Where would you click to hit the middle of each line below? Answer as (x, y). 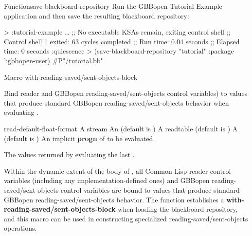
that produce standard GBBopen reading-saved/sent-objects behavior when (117, 102)
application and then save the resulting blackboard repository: (97, 15)
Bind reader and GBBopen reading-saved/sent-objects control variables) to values (126, 93)
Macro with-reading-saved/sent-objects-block (71, 77)
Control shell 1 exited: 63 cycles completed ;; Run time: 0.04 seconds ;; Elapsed (122, 41)
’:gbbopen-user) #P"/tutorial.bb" (54, 60)
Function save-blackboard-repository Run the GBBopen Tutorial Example (113, 6)
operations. (20, 228)
